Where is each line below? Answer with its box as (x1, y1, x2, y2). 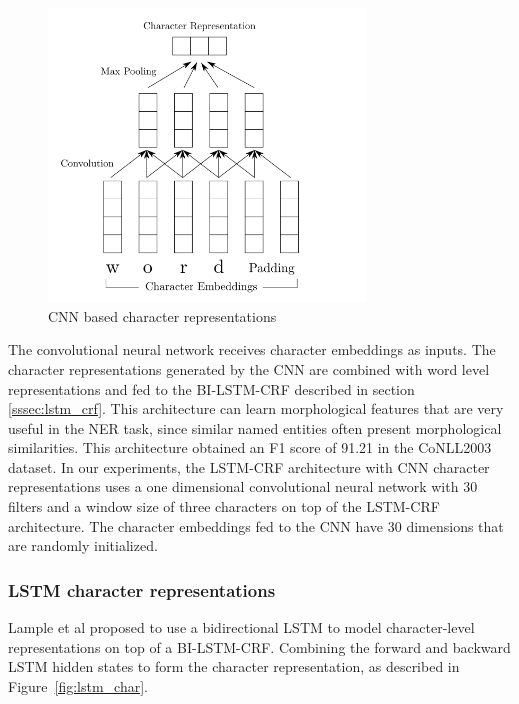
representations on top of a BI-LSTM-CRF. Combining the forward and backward (8, 636, 511, 657)
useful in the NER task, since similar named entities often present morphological (8, 417, 502, 438)
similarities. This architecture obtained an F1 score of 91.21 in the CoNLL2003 (8, 437, 492, 458)
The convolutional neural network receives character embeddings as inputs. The (8, 339, 496, 360)
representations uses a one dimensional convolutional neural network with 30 (8, 476, 478, 497)
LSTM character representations (8, 577, 276, 602)
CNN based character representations (48, 305, 277, 326)
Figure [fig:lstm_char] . (8, 675, 149, 696)
